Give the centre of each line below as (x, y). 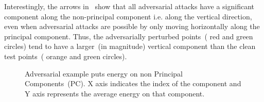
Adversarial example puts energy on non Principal (104, 73)
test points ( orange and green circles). (66, 56)
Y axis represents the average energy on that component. (115, 93)
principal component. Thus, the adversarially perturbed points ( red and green (129, 36)
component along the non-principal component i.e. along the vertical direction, (128, 16)
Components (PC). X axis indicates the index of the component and (133, 83)
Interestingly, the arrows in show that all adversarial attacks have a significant (129, 6)
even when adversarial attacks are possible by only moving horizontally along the (132, 26)
